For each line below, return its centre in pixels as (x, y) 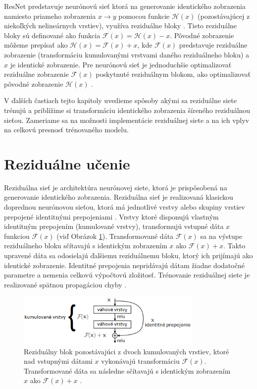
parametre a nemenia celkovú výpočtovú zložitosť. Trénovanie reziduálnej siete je (127, 275)
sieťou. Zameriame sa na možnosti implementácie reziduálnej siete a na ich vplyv (127, 120)
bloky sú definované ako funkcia (52, 35)
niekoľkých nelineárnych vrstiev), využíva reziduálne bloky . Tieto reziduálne (121, 26)
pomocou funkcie (144, 16)
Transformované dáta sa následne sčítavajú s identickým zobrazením (127, 370)
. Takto (234, 246)
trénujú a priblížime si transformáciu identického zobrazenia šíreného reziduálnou (127, 110)
